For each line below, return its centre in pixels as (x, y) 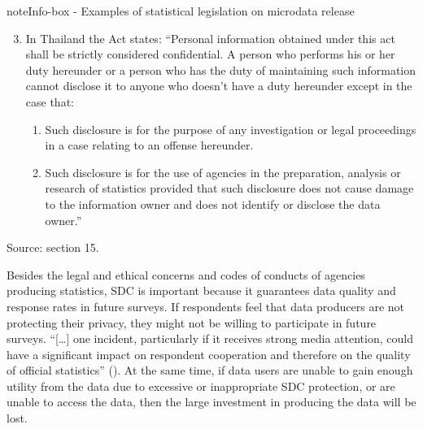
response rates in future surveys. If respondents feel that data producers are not (205, 306)
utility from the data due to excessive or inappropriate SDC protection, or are (201, 386)
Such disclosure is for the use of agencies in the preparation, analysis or (223, 172)
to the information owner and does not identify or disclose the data (213, 204)
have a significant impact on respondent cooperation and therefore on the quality (209, 354)
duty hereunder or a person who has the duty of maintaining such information (221, 69)
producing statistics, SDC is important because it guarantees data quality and (201, 290)
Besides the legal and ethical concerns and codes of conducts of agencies (186, 274)
